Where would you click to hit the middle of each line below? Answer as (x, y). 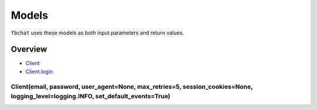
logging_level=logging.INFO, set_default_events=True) (90, 96)
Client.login (39, 71)
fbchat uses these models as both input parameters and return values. (97, 33)
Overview (29, 49)
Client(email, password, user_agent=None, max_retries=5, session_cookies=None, (132, 87)
